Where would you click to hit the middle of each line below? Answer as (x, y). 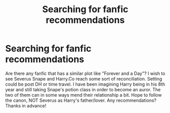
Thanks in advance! (26, 105)
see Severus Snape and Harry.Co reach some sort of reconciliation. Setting (84, 79)
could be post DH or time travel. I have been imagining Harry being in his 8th (85, 84)
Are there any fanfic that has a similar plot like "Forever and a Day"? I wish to (86, 73)
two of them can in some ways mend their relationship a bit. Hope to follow (83, 95)
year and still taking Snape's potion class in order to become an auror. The (83, 89)
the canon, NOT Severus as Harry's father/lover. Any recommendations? (81, 100)
